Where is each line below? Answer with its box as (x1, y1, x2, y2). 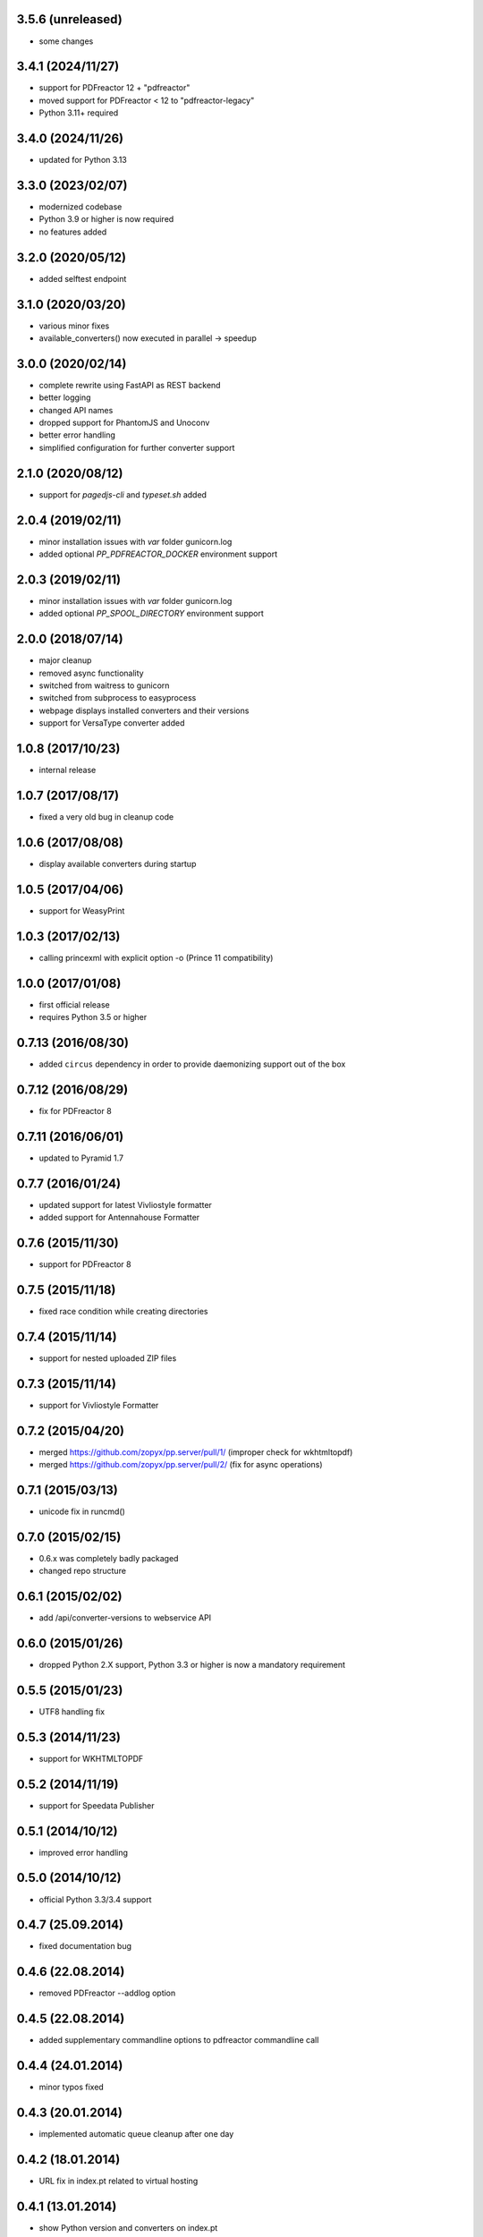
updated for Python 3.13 (38, 155, 127, 166)
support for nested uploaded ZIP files (38, 1352, 177, 1364)
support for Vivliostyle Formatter (38, 1399, 159, 1410)
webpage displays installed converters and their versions (38, 705, 250, 716)
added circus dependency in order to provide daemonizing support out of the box (38, 1059, 346, 1069)
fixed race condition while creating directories (38, 1306, 208, 1316)
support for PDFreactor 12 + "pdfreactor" (38, 82, 191, 93)
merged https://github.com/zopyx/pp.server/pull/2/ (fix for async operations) (38, 1459, 323, 1469)
